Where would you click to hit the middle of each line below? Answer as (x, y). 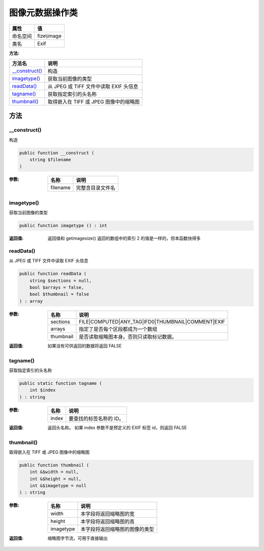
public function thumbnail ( (54, 465)
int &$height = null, (55, 479)
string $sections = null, (61, 280)
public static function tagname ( (61, 383)
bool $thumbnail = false (59, 294)
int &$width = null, (54, 472)
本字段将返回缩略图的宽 (107, 514)
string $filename (50, 160)
